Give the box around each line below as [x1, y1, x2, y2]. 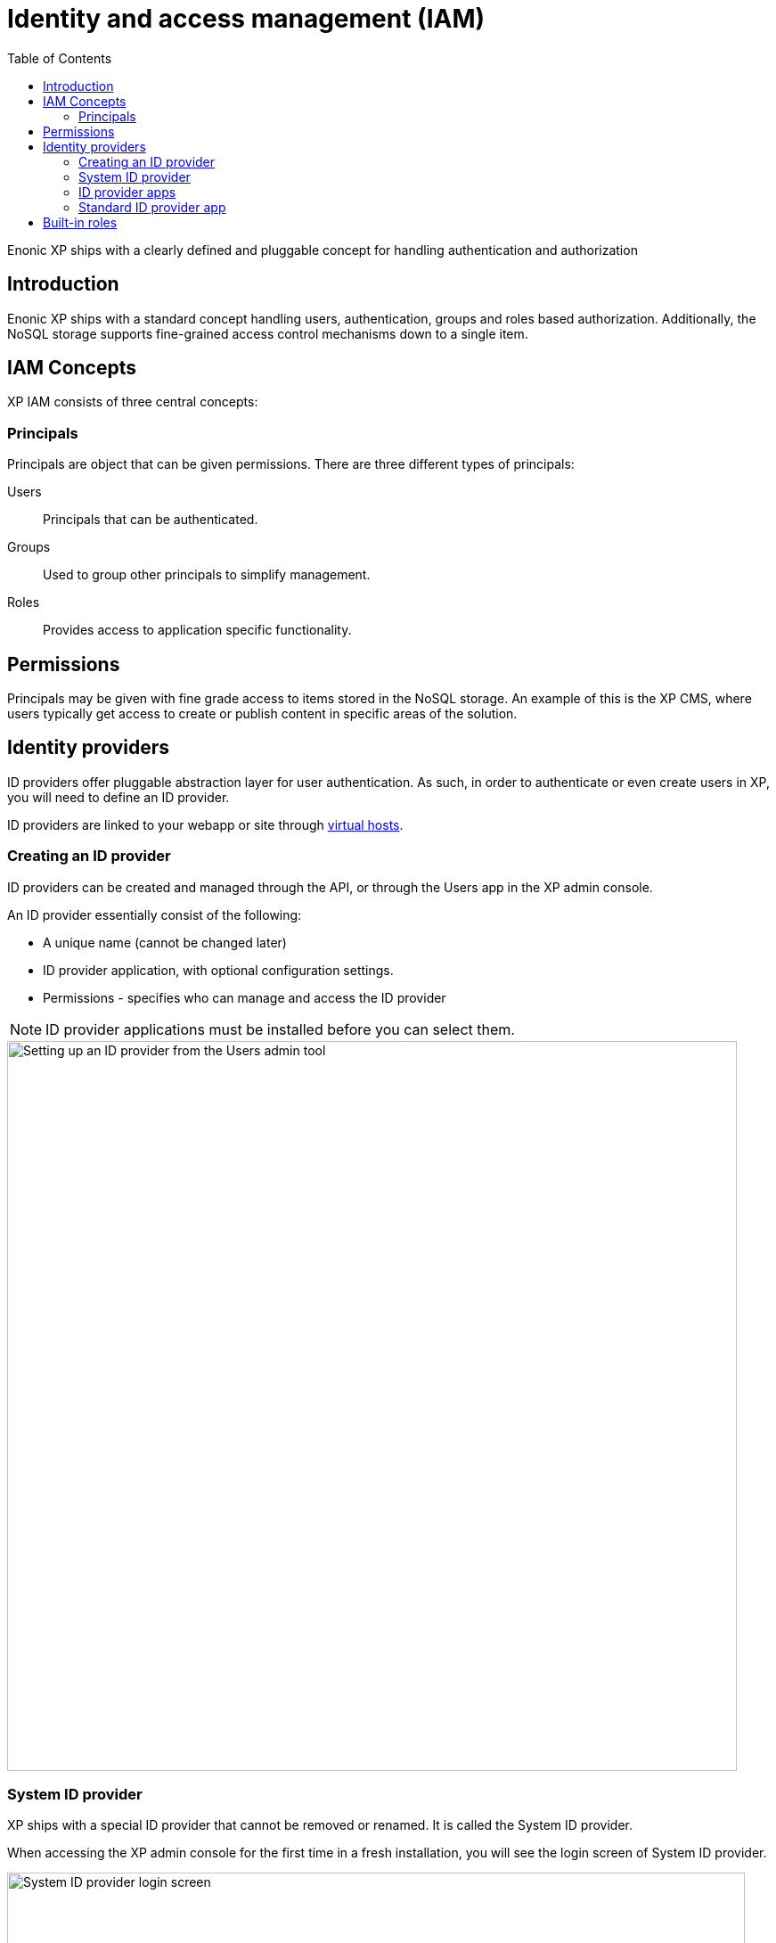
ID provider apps [78, 184, 176, 200]
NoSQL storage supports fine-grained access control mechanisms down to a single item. [7, 325, 528, 341]
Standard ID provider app [78, 199, 226, 215]
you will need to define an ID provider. [7, 789, 230, 805]
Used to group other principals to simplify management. [43, 567, 371, 583]
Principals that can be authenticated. [43, 512, 258, 528]
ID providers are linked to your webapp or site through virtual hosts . [7, 816, 404, 832]
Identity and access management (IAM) [7, 4, 486, 34]
